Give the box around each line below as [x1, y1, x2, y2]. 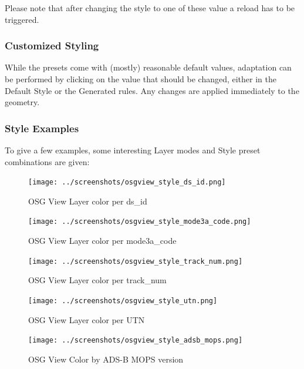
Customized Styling [5, 38, 99, 53]
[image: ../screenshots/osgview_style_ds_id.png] [28, 178, 226, 187]
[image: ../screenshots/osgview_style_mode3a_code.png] [28, 217, 251, 226]
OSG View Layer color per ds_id [28, 194, 147, 207]
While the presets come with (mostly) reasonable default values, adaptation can [5, 61, 292, 73]
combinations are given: [5, 155, 90, 167]
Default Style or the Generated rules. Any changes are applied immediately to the [5, 84, 299, 96]
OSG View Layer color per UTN [28, 313, 145, 326]
